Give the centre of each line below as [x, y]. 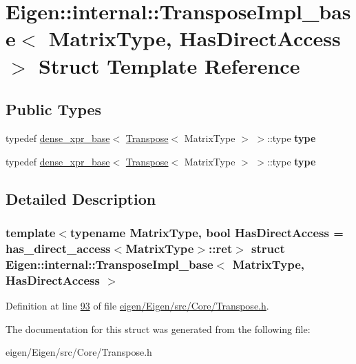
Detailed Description [81, 198]
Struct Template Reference [169, 65]
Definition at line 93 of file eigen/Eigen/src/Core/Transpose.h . [137, 305]
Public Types [54, 109]
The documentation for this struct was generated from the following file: [158, 328]
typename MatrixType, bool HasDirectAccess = [207, 232]
